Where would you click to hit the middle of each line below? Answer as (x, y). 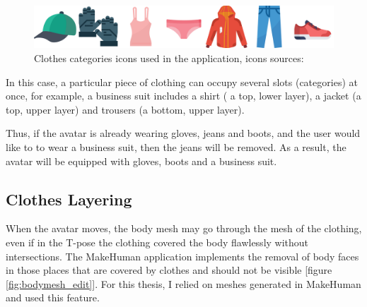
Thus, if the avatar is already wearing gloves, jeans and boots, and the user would (183, 133)
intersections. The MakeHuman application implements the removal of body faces (182, 256)
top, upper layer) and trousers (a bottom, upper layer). (125, 109)
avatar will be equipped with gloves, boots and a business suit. (141, 161)
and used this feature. (53, 297)
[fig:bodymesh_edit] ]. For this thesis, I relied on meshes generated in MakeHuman (183, 283)
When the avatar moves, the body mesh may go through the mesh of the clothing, (184, 228)
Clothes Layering (69, 199)
